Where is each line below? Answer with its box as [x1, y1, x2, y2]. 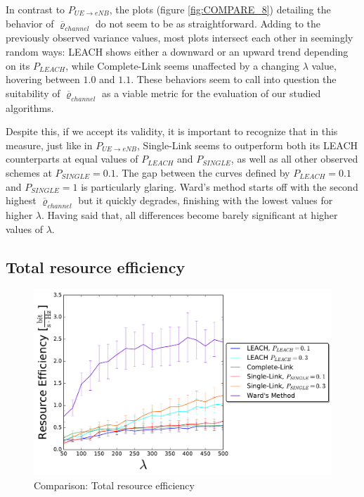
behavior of [6, 15, 54, 30]
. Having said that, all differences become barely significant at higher [41, 207, 338, 222]
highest [6, 193, 37, 208]
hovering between [6, 72, 80, 87]
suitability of [6, 85, 60, 100]
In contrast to [6, 2, 65, 16]
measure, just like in [6, 137, 93, 152]
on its [6, 58, 30, 73]
